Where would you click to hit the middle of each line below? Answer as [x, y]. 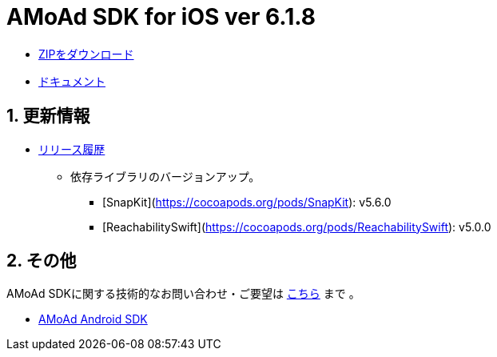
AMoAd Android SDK [93, 319]
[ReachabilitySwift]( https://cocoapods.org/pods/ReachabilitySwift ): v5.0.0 [297, 227]
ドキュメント [72, 81]
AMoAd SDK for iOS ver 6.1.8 [161, 17]
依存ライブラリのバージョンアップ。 [165, 176]
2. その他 [42, 261]
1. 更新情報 [48, 116]
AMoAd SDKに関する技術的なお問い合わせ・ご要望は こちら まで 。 [183, 294]
